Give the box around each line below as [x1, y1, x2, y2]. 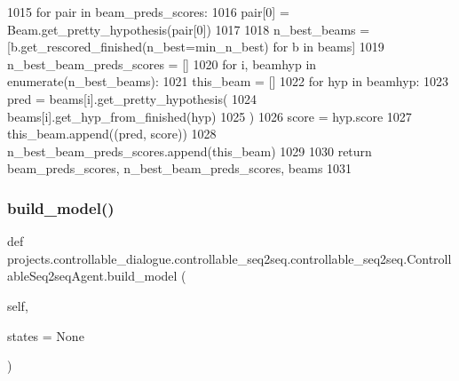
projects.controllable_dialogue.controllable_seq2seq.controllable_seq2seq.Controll [7, 249, 452, 267]
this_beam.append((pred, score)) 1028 [7, 124, 217, 143]
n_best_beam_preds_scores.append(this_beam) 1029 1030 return [7, 141, 372, 160]
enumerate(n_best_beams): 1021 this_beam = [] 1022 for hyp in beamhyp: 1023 [7, 72, 448, 91]
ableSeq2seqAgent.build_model [7, 266, 178, 285]
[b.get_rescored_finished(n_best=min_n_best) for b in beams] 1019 [7, 37, 384, 56]
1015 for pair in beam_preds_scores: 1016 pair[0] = [7, 3, 289, 20]
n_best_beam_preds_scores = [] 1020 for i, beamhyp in [7, 54, 317, 73]
